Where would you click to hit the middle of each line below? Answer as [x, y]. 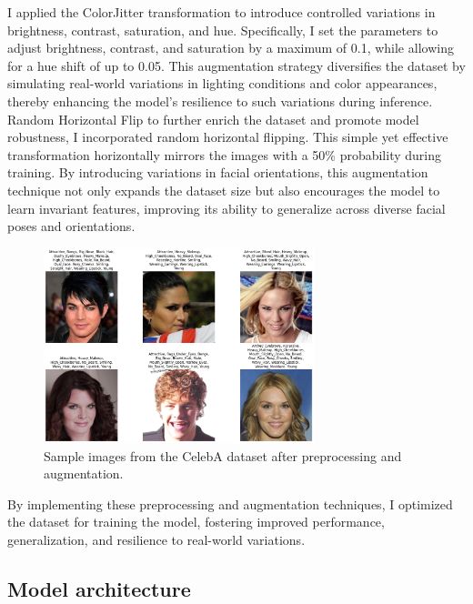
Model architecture [99, 588]
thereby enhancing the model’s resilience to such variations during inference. [220, 101]
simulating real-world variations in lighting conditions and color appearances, [222, 83]
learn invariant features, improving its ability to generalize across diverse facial [226, 208]
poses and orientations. [71, 226]
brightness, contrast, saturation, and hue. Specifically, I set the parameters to [223, 30]
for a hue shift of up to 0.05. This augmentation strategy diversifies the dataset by [236, 65]
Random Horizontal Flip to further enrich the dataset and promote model [213, 119]
